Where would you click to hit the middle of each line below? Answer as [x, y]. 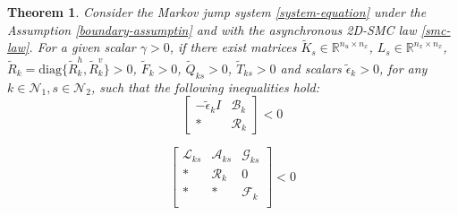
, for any [403, 68]
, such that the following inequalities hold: [205, 86]
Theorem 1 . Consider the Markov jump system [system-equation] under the [217, 12]
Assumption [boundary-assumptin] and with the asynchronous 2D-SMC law [212, 29]
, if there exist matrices [233, 47]
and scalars [311, 68]
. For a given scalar [82, 47]
